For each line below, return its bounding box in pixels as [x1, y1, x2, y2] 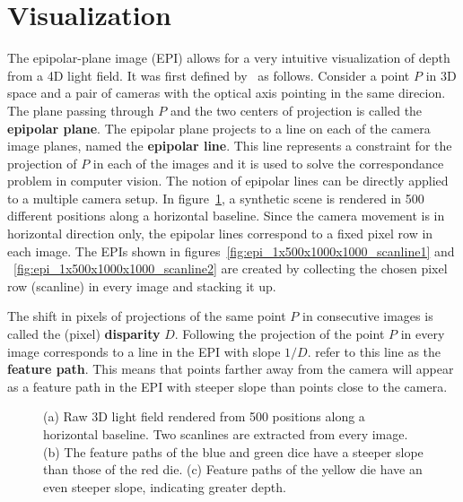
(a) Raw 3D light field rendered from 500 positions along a [43, 407, 365, 426]
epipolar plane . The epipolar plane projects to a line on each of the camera [7, 118, 431, 137]
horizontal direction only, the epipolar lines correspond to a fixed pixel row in [7, 224, 433, 243]
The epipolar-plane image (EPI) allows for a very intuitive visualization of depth [7, 48, 450, 67]
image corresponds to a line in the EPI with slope [7, 342, 281, 360]
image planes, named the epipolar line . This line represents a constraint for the [7, 136, 452, 155]
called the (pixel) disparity [7, 325, 161, 343]
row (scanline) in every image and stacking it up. [7, 276, 276, 295]
